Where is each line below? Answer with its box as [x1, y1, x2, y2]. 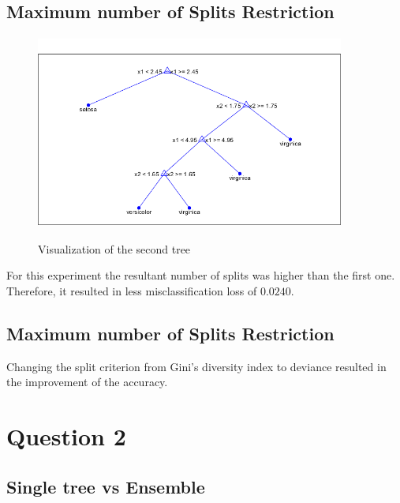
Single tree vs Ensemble [6, 474, 205, 498]
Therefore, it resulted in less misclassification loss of [6, 282, 257, 298]
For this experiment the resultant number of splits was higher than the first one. [6, 267, 395, 283]
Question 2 [6, 420, 126, 452]
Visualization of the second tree [38, 240, 191, 257]
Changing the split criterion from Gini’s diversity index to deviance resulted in [6, 358, 387, 374]
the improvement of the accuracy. [6, 373, 168, 390]
